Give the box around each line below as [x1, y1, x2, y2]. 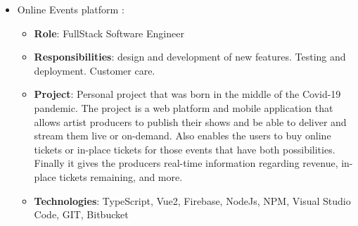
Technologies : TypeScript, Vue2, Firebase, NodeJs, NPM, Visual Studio [34, 193, 351, 208]
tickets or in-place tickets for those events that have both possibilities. [34, 142, 335, 156]
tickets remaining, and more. [59, 169, 183, 184]
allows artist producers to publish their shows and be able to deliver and [34, 114, 347, 129]
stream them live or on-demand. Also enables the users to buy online [34, 128, 331, 143]
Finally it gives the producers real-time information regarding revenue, [34, 156, 338, 170]
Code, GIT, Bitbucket [34, 207, 129, 222]
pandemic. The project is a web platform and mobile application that [34, 100, 333, 115]
